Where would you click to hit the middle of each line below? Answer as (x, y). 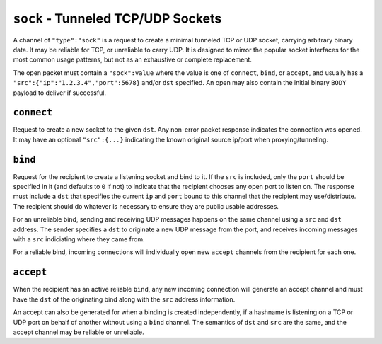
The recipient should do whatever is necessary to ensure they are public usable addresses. (146, 206)
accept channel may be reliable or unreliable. (79, 332)
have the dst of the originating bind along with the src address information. (124, 299)
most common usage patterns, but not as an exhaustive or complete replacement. (133, 59)
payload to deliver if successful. (59, 93)
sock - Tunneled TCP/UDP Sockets (117, 18)
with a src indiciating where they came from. (79, 239)
